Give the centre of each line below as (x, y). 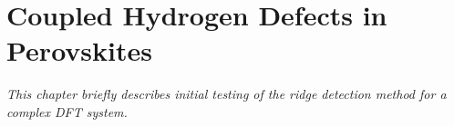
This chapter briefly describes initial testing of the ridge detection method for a (227, 94)
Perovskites (79, 50)
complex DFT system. (67, 111)
